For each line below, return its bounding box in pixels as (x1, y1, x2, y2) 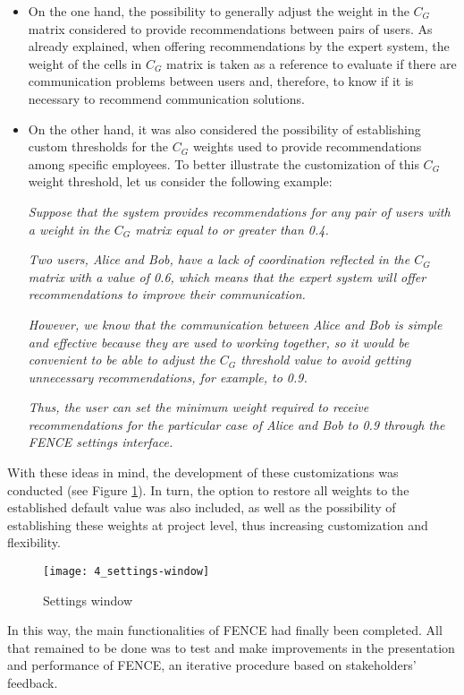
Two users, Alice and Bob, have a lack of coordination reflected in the (28, 250, 410, 269)
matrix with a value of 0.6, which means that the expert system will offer (28, 267, 426, 286)
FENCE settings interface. (28, 433, 173, 451)
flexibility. (7, 533, 61, 552)
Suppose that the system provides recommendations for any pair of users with (28, 202, 451, 220)
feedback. (7, 674, 58, 692)
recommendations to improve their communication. (28, 285, 306, 304)
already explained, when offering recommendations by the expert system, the (28, 37, 450, 56)
